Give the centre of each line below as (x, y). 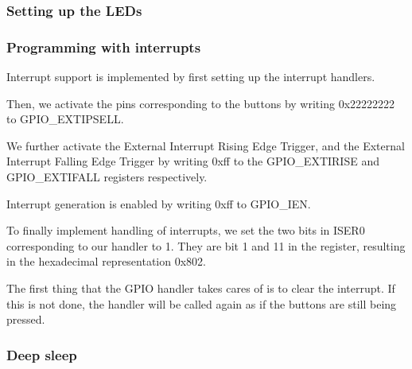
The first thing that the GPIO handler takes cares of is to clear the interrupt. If (201, 288)
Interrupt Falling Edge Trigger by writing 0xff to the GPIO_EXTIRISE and (193, 161)
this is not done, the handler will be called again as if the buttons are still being (202, 303)
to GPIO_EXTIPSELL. (65, 119)
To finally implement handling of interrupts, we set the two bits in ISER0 (186, 230)
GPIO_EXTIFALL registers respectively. (107, 177)
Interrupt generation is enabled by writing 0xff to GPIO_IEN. (159, 203)
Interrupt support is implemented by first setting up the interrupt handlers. (191, 77)
